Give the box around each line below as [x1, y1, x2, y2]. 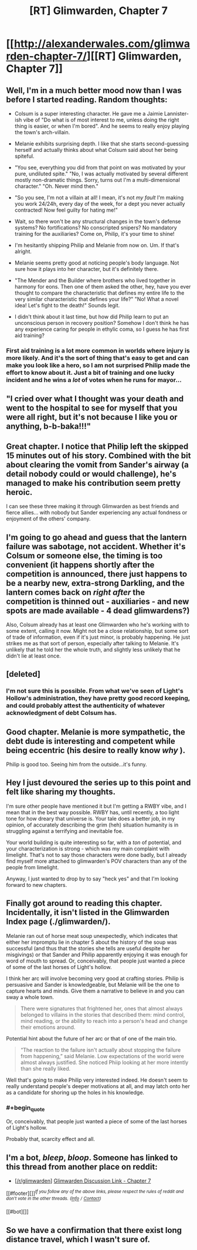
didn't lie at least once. [6, 652, 62, 659]
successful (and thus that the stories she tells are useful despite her [6, 944, 170, 951]
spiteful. [14, 153, 35, 160]
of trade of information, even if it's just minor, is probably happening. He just [6, 634, 191, 641]
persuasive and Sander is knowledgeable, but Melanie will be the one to [6, 981, 180, 988]
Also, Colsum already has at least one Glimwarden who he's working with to [6, 621, 189, 628]
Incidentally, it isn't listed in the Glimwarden [6, 907, 170, 917]
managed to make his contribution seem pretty [6, 478, 181, 488]
